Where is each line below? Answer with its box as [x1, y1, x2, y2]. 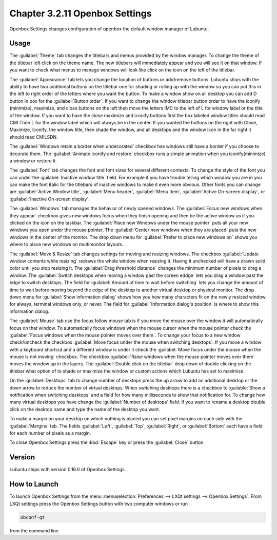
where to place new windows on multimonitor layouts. [9, 241, 124, 248]
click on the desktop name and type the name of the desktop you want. [9, 406, 161, 412]
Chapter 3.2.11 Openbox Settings [9, 8, 152, 19]
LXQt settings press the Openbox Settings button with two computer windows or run [9, 500, 188, 507]
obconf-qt [20, 514, 45, 520]
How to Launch [9, 480, 59, 489]
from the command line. [9, 527, 60, 534]
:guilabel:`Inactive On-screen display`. [9, 196, 90, 202]
